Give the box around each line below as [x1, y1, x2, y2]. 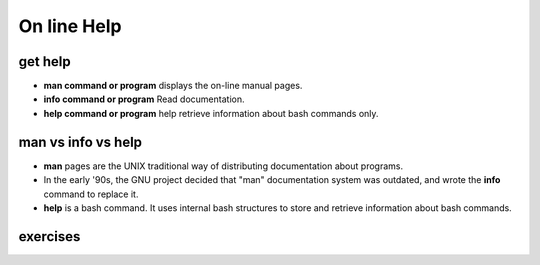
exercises [18, 228, 81, 245]
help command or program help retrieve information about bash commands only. [43, 107, 379, 119]
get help [18, 53, 71, 70]
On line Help [18, 15, 122, 37]
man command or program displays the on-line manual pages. [43, 80, 303, 92]
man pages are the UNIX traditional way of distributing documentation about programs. [43, 160, 404, 172]
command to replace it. [43, 188, 139, 200]
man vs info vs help [18, 133, 143, 150]
